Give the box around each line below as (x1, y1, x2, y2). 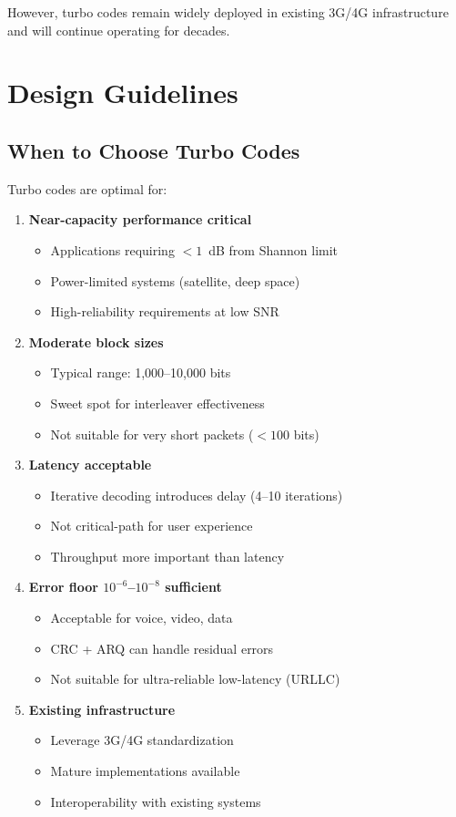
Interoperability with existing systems (50, 791, 261, 811)
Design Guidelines (7, 74, 238, 111)
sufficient (165, 577, 222, 596)
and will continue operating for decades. (7, 20, 230, 39)
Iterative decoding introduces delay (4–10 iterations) (50, 485, 343, 504)
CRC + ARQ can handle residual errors (50, 638, 274, 657)
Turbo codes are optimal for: (7, 179, 167, 198)
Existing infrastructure (28, 699, 176, 719)
